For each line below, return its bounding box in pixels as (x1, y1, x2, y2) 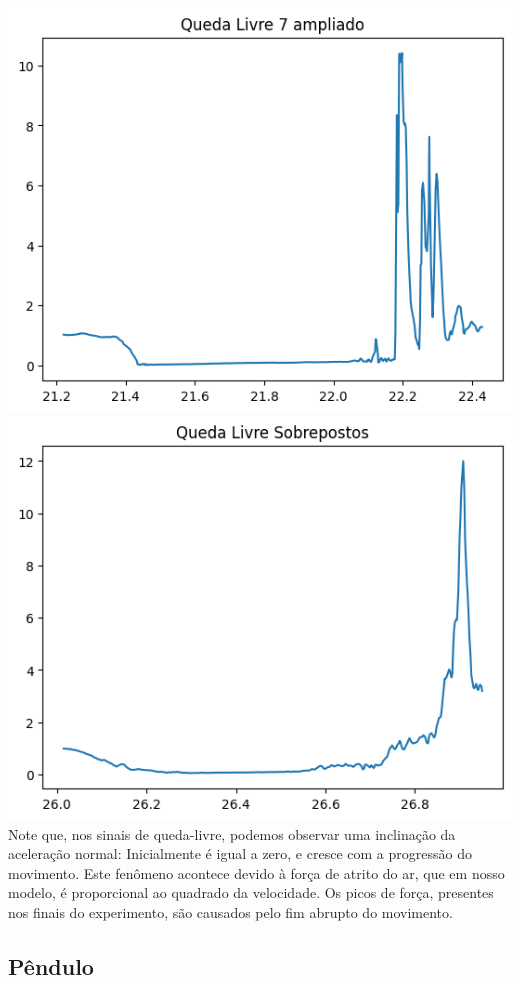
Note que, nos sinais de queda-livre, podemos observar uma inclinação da (8, 823, 456, 844)
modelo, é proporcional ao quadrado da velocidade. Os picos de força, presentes (8, 882, 494, 903)
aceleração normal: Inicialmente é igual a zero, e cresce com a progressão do (8, 843, 472, 864)
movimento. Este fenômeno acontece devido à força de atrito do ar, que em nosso (8, 862, 505, 883)
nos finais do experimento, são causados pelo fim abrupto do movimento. (8, 902, 453, 923)
